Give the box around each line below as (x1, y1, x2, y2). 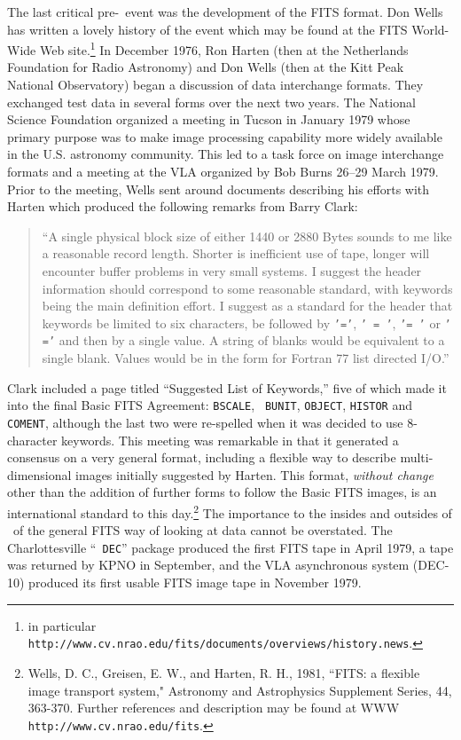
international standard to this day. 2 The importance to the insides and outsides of (7, 500, 452, 522)
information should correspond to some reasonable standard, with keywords (42, 279, 453, 297)
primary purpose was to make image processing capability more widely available (7, 127, 442, 146)
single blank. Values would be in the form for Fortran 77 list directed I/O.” (42, 349, 449, 367)
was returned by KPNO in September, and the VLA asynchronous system (7, 555, 410, 574)
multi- (400, 448, 434, 467)
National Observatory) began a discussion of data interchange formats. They (7, 75, 424, 94)
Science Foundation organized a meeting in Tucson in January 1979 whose (7, 110, 410, 129)
